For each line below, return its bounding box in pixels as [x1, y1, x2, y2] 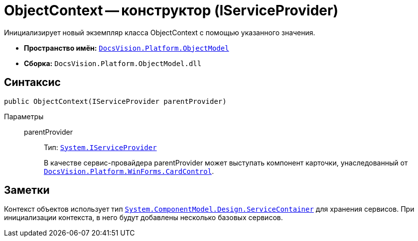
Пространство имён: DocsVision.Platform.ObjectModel [24, 43, 229, 52]
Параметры [4, 112, 44, 121]
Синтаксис [4, 76, 61, 89]
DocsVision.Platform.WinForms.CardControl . [44, 166, 214, 175]
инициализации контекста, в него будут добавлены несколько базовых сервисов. [4, 213, 283, 222]
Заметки [4, 184, 50, 197]
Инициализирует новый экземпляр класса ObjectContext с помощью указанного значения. [4, 28, 315, 37]
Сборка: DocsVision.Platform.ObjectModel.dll [24, 59, 202, 68]
